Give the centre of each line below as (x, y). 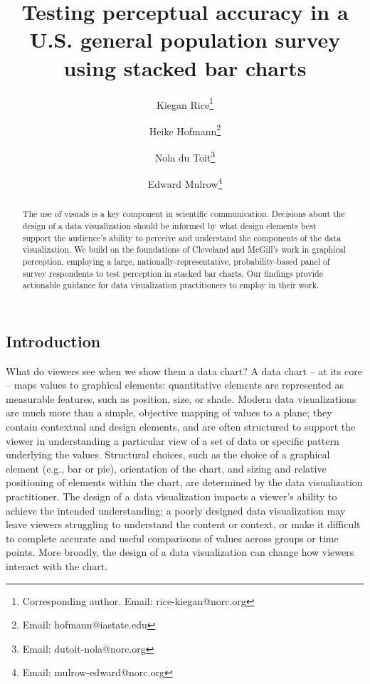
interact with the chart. (57, 566)
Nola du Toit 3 (185, 156)
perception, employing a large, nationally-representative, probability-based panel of (176, 261)
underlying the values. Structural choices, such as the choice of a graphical (168, 454)
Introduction (53, 341)
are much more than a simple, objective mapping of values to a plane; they (169, 412)
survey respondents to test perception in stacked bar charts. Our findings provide (173, 273)
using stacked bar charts (185, 67)
